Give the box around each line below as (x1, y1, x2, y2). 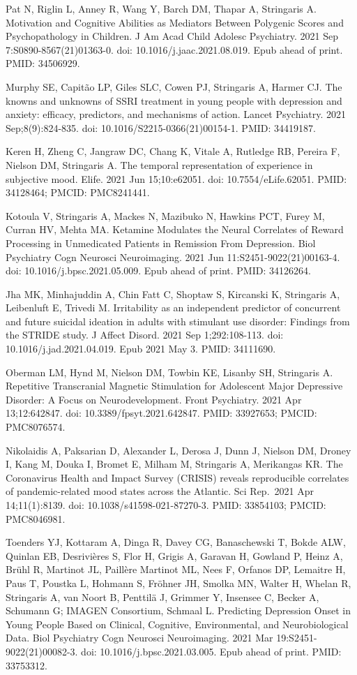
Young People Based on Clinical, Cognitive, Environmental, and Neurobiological (6, 616, 349, 631)
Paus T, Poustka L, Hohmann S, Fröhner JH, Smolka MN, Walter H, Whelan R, (6, 575, 351, 590)
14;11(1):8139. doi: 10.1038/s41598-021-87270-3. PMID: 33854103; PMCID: (6, 498, 326, 512)
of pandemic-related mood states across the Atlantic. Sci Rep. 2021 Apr (6, 484, 314, 498)
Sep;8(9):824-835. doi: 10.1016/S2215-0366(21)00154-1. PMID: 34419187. (6, 120, 316, 135)
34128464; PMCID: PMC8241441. (6, 185, 150, 200)
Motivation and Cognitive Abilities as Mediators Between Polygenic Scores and (6, 15, 344, 29)
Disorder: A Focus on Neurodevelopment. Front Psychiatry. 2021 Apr (6, 392, 302, 406)
